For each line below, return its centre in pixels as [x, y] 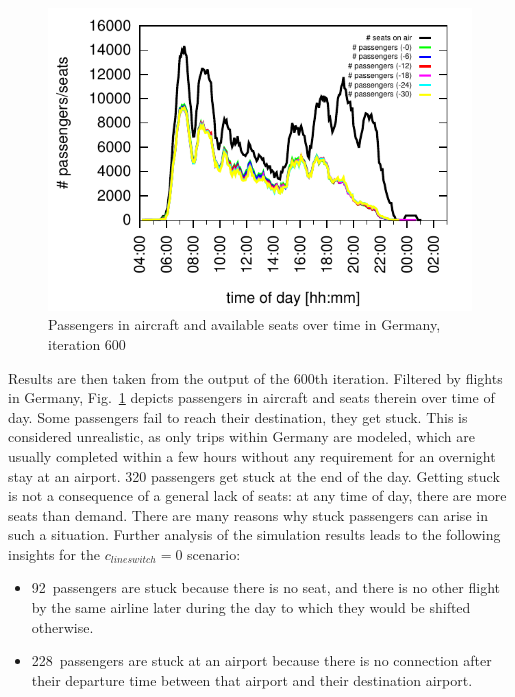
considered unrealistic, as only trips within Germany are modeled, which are [241, 436]
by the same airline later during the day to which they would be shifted [251, 607]
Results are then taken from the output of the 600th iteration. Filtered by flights [255, 377]
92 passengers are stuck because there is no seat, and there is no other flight [265, 587]
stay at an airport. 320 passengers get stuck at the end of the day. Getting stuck [254, 475]
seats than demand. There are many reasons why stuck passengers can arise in [248, 514]
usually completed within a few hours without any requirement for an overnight [252, 455]
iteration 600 [87, 343]
